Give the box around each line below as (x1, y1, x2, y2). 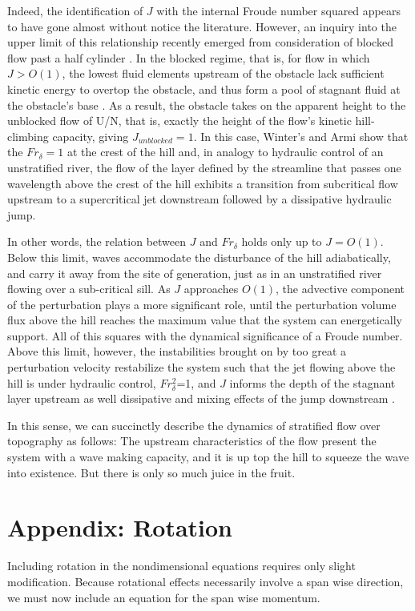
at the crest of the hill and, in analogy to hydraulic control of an (66, 143, 384, 160)
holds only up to (241, 233, 322, 250)
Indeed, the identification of (7, 2, 143, 18)
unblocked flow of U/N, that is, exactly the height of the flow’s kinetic (7, 112, 352, 129)
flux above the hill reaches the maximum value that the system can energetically (7, 312, 402, 328)
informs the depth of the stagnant (229, 374, 396, 391)
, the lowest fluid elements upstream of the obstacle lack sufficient (62, 65, 385, 82)
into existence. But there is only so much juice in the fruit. (7, 464, 296, 480)
